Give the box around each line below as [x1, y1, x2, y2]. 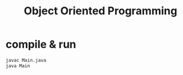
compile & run [5, 37, 76, 51]
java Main [5, 62, 31, 69]
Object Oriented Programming [23, 4, 178, 18]
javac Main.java [5, 57, 46, 63]
